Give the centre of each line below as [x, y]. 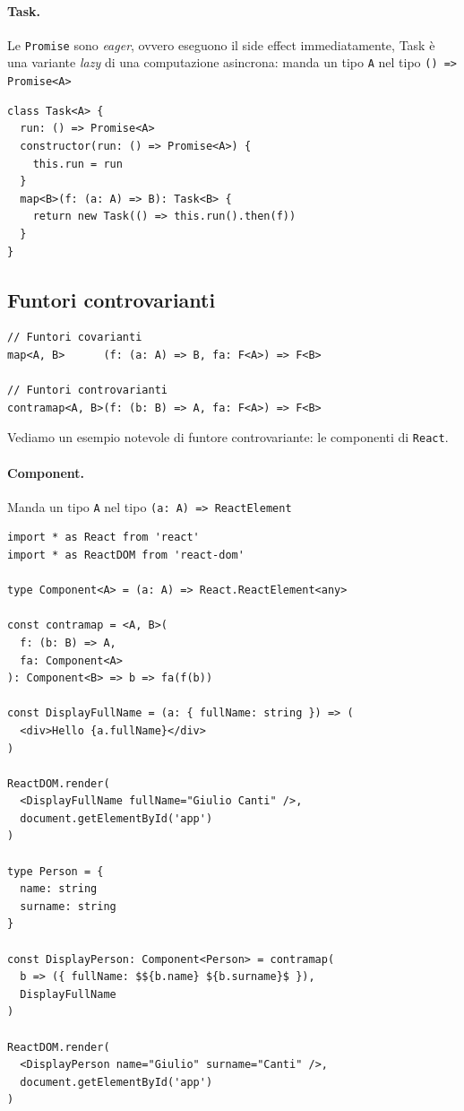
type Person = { [56, 871]
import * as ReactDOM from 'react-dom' [126, 555]
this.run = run [77, 164]
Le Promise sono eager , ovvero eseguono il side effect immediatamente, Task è [221, 44]
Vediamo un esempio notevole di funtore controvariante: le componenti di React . [228, 437]
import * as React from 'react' [103, 538]
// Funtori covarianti [75, 338]
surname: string [68, 906]
